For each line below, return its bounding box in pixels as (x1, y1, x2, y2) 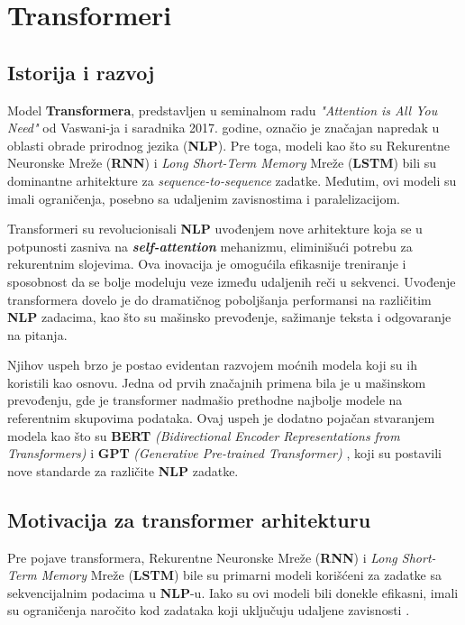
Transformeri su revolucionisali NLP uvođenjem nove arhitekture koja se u (7, 219, 423, 238)
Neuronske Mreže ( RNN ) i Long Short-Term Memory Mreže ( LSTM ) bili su (7, 153, 436, 172)
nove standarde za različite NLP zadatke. (7, 461, 239, 480)
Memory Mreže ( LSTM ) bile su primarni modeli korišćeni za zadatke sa (41, 565, 442, 584)
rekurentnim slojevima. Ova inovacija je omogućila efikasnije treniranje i (7, 254, 406, 273)
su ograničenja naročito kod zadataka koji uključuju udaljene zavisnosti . (7, 601, 410, 620)
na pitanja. (7, 325, 68, 344)
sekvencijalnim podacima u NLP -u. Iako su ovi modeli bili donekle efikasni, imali (7, 583, 459, 602)
